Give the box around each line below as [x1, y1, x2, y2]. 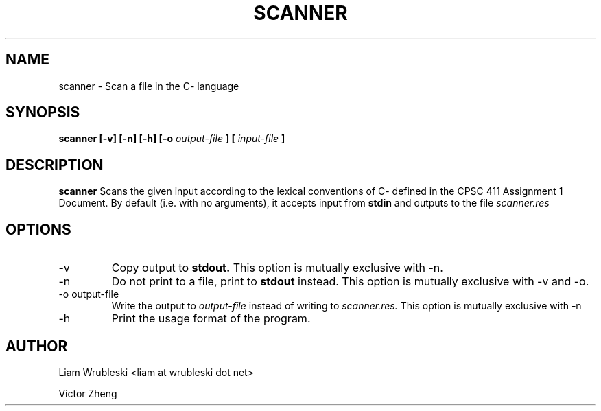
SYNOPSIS [5, 104, 80, 121]
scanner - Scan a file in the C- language [58, 80, 239, 92]
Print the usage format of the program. [111, 312, 311, 326]
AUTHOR [5, 337, 68, 355]
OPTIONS [5, 220, 71, 238]
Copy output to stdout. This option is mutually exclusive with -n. [111, 261, 443, 275]
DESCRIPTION [5, 156, 104, 174]
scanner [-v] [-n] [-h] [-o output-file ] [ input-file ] [58, 132, 285, 145]
